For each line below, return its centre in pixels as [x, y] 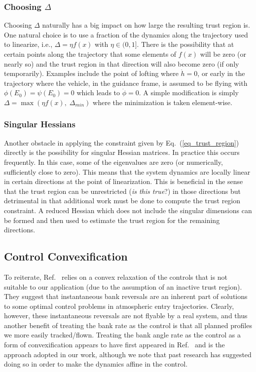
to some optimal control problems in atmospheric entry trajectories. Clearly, [119, 306]
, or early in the [221, 73]
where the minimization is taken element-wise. [163, 102]
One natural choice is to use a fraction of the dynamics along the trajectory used [126, 34]
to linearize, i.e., [28, 44]
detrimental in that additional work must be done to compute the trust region [122, 201]
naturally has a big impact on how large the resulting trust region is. [146, 25]
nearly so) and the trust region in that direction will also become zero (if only [122, 63]
